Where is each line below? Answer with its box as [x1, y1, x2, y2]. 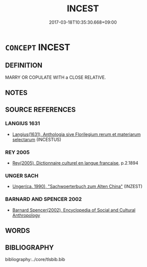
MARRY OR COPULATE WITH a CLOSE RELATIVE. [5, 74, 106, 80]
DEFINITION [5, 61, 43, 69]
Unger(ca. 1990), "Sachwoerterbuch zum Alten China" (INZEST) [12, 183, 143, 190]
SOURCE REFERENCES [5, 105, 76, 114]
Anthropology [12, 212, 40, 218]
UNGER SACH [5, 172, 38, 179]
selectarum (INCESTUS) [12, 136, 62, 142]
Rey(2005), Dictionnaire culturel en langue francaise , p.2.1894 [12, 160, 139, 166]
